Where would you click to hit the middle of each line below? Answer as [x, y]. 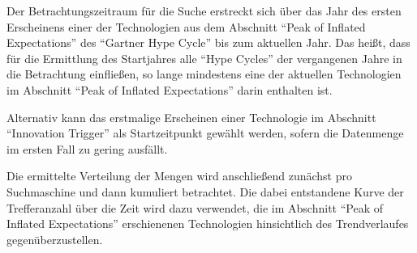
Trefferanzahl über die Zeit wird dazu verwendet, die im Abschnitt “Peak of [195, 207]
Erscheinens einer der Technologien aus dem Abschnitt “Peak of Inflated [186, 26]
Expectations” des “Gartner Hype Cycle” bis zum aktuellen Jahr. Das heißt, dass [208, 42]
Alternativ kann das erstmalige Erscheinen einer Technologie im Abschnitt [191, 117]
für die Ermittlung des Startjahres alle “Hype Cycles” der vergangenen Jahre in [204, 58]
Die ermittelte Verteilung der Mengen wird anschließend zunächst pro [179, 176]
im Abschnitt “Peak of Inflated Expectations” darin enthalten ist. [170, 89]
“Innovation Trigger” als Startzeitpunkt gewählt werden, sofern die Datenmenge [205, 133]
